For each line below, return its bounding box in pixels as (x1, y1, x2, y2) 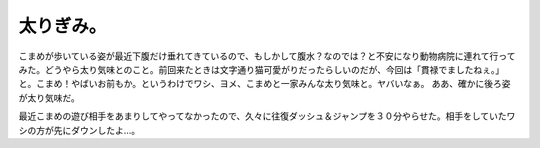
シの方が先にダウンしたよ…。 (18, 124, 141, 136)
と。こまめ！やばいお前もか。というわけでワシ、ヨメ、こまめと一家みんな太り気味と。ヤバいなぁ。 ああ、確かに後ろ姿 (18, 78, 511, 90)
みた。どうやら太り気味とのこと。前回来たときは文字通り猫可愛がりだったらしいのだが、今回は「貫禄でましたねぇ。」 (18, 63, 505, 75)
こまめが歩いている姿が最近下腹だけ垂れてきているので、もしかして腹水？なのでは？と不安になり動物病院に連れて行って (18, 50, 516, 62)
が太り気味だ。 (18, 91, 80, 104)
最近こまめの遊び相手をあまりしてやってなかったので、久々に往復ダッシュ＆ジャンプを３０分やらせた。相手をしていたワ (18, 110, 516, 122)
